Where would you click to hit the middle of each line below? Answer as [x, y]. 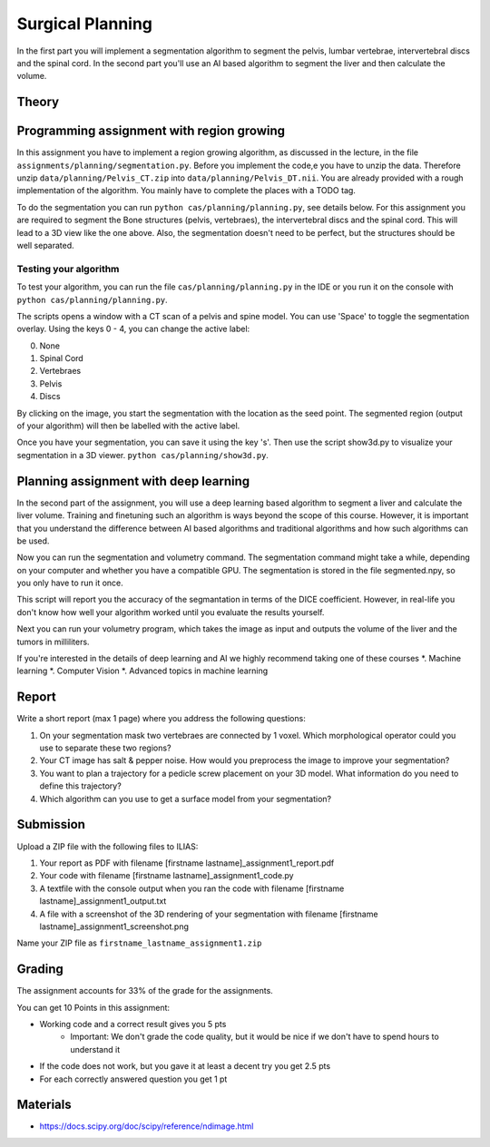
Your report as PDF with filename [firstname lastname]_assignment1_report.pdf [187, 863]
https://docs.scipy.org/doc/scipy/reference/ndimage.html [147, 1126]
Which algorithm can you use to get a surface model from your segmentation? [186, 799]
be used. [33, 541]
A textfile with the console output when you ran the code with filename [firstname [192, 888]
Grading [40, 970]
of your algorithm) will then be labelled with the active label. [128, 426]
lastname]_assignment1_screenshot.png [114, 926]
